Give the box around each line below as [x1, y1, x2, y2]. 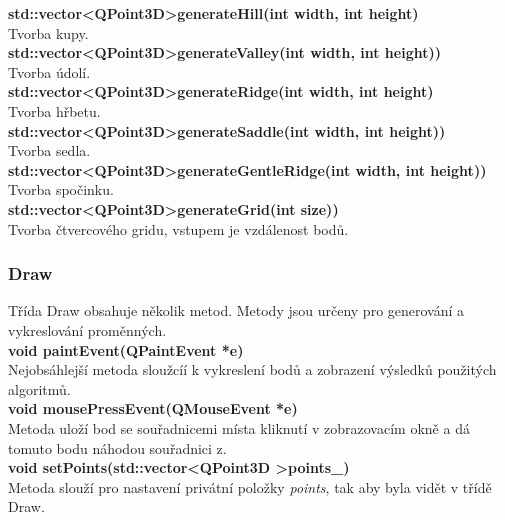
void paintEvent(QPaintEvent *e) [8, 339, 244, 360]
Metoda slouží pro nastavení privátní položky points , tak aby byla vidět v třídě [8, 476, 492, 497]
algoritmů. [8, 378, 71, 399]
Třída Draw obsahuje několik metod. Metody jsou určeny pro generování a [8, 300, 465, 321]
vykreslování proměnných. [8, 319, 167, 340]
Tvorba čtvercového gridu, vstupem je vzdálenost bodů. [8, 218, 349, 239]
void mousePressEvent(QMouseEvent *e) [8, 398, 298, 419]
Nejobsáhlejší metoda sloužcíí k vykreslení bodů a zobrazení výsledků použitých [8, 359, 497, 380]
